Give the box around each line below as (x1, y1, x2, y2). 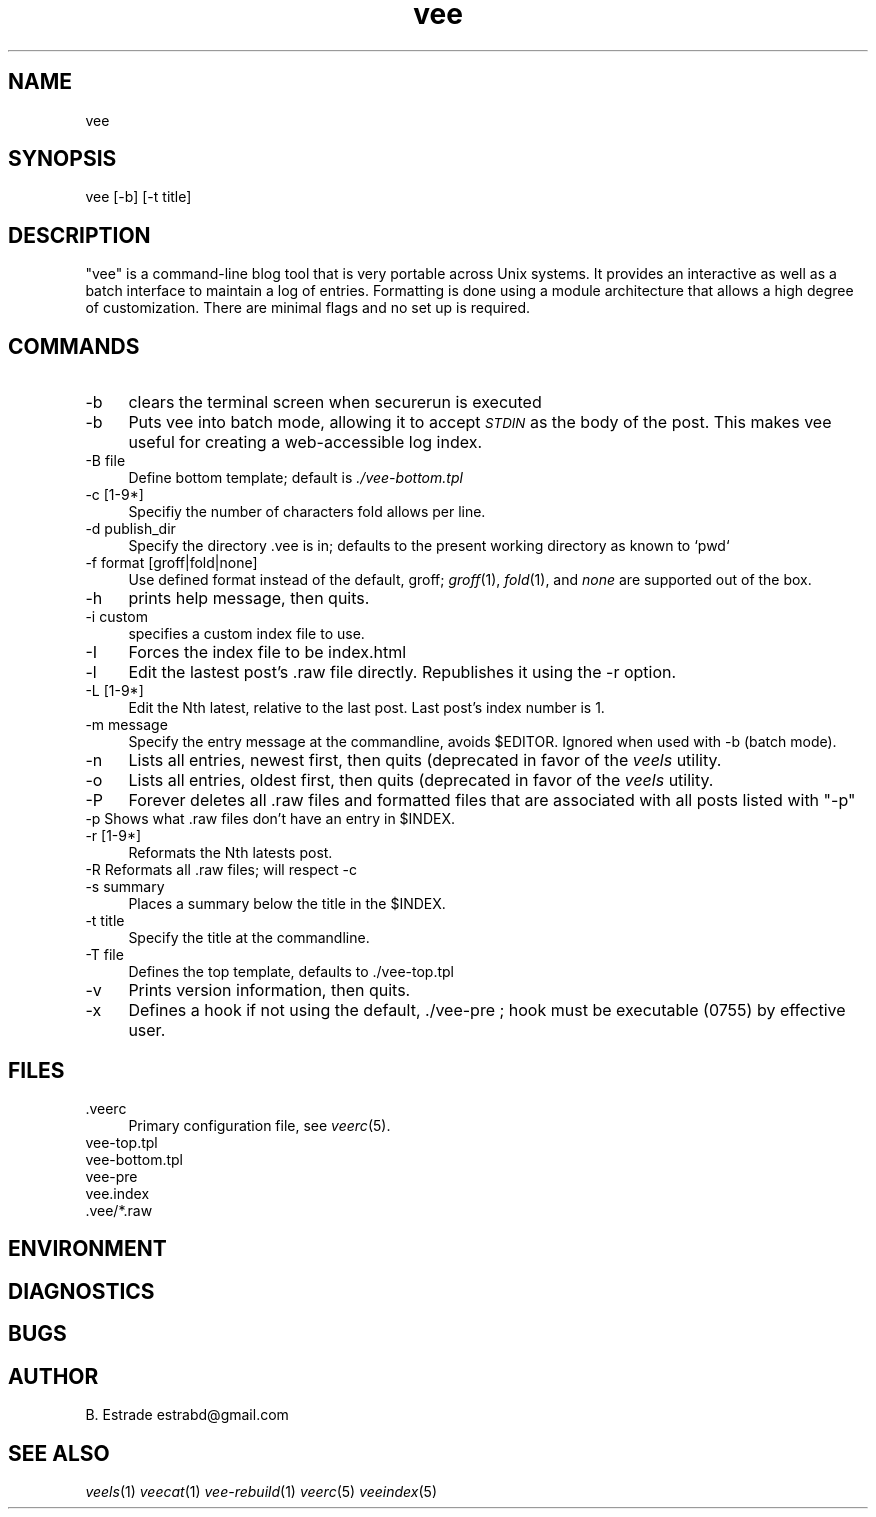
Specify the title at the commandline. (128, 929, 370, 947)
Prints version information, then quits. (128, 980, 411, 1001)
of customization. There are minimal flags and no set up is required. (85, 299, 531, 317)
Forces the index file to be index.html (128, 642, 407, 663)
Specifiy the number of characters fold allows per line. (128, 503, 486, 521)
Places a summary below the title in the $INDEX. (128, 895, 446, 913)
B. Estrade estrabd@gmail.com (85, 1406, 289, 1424)
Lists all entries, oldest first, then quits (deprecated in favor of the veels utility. (128, 770, 714, 791)
